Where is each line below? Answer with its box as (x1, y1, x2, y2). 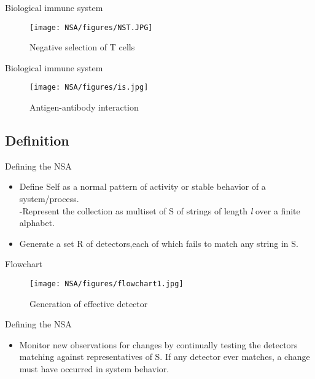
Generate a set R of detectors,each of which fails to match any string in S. (19, 236, 298, 249)
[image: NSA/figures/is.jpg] (29, 83, 149, 92)
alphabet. (19, 216, 55, 229)
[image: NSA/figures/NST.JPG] (29, 23, 153, 32)
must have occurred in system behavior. (19, 362, 169, 375)
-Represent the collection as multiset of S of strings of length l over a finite (19, 204, 300, 217)
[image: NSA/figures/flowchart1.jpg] (29, 279, 184, 289)
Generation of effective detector (29, 297, 148, 310)
